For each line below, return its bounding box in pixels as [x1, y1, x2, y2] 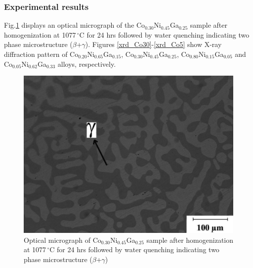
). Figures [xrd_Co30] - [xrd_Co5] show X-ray [85, 39, 222, 49]
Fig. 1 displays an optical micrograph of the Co [4, 20, 145, 30]
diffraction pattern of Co [4, 49, 79, 59]
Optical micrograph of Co [24, 234, 101, 245]
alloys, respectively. [57, 58, 116, 69]
